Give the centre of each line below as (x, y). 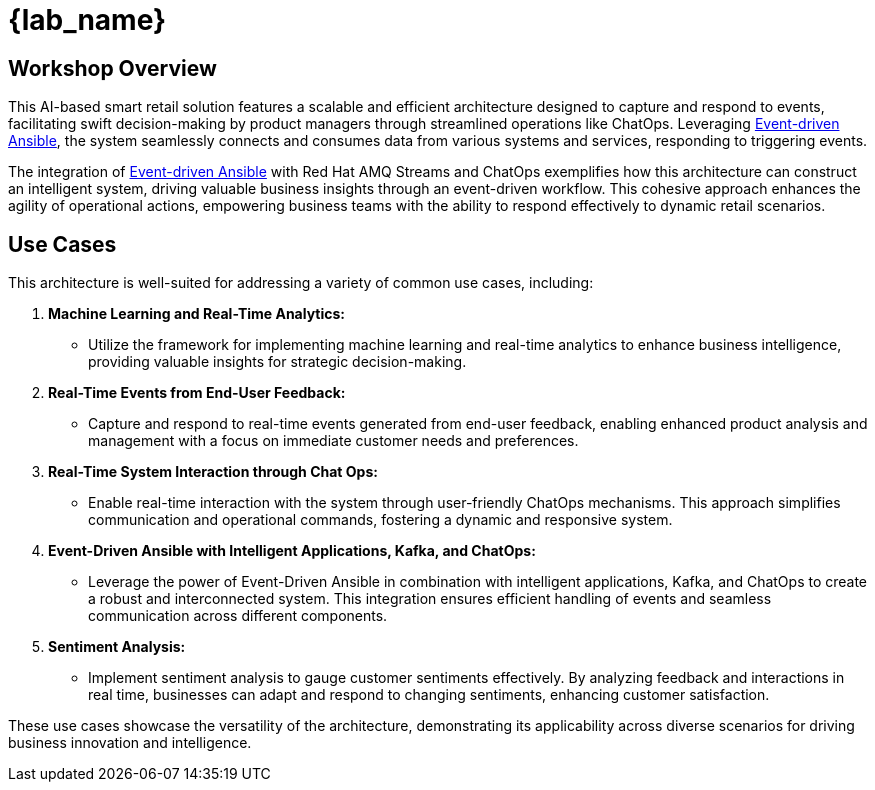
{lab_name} (87, 20)
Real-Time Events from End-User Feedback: (197, 393)
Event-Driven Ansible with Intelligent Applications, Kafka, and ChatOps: (292, 551)
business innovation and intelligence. (130, 743)
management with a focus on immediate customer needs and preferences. (333, 441)
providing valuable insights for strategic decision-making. (277, 362)
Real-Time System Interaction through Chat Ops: (213, 472)
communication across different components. (238, 616)
